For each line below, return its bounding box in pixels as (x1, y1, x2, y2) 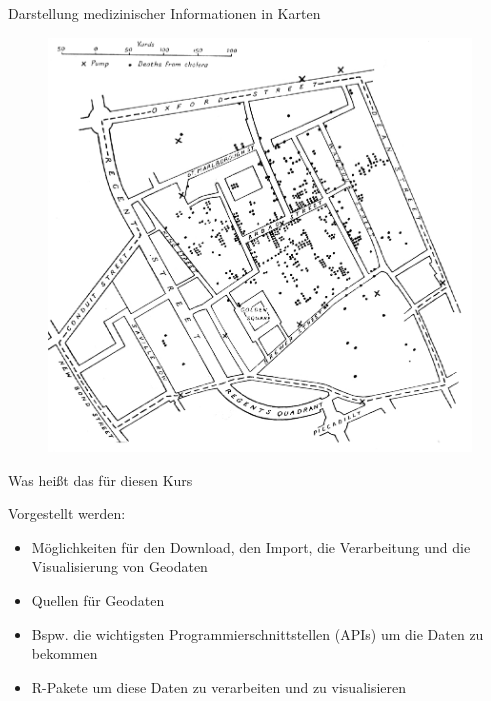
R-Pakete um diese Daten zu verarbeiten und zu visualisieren (31, 676, 407, 697)
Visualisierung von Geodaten (31, 556, 208, 577)
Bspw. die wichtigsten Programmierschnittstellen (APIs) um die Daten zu (31, 623, 484, 644)
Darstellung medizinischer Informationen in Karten (8, 3, 321, 23)
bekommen (31, 643, 98, 664)
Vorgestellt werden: (8, 503, 126, 524)
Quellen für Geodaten (31, 590, 165, 611)
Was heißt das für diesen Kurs (8, 469, 193, 490)
